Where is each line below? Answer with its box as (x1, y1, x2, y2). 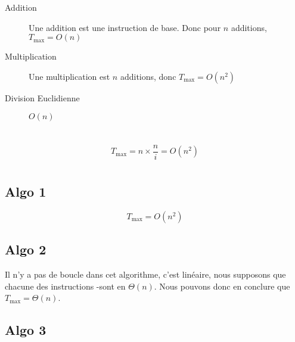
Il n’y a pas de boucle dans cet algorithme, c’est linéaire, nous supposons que (5, 268, 286, 281)
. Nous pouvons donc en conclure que (154, 279, 290, 292)
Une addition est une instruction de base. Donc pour (29, 21, 221, 33)
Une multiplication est (29, 70, 110, 82)
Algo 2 (5, 240, 46, 259)
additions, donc (120, 70, 176, 82)
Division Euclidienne (5, 91, 80, 104)
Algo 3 (5, 321, 46, 339)
